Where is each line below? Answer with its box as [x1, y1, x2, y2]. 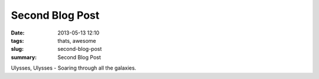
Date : [11, 29, 25, 36]
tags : [11, 37, 24, 44]
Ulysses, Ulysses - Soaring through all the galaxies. [11, 64, 136, 71]
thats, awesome [57, 37, 96, 44]
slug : [11, 46, 24, 53]
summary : [11, 53, 37, 61]
